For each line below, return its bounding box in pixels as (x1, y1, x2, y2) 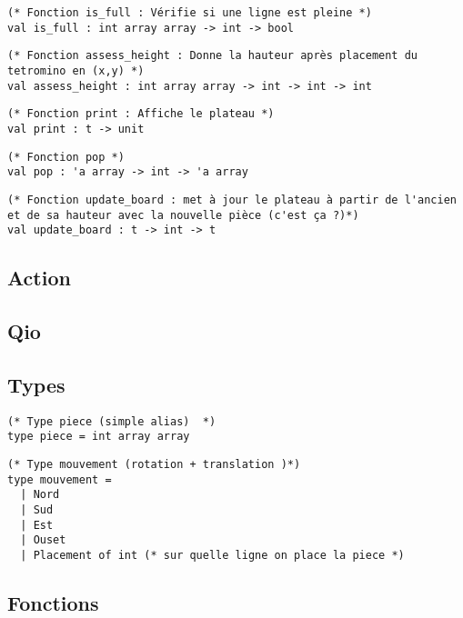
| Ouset (20, 533, 66, 547)
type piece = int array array (7, 430, 190, 444)
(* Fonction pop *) (7, 150, 125, 164)
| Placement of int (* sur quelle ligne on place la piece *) (20, 548, 405, 562)
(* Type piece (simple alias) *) (7, 414, 216, 428)
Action (7, 264, 71, 292)
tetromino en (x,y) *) (7, 64, 145, 77)
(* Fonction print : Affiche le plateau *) (7, 107, 275, 121)
